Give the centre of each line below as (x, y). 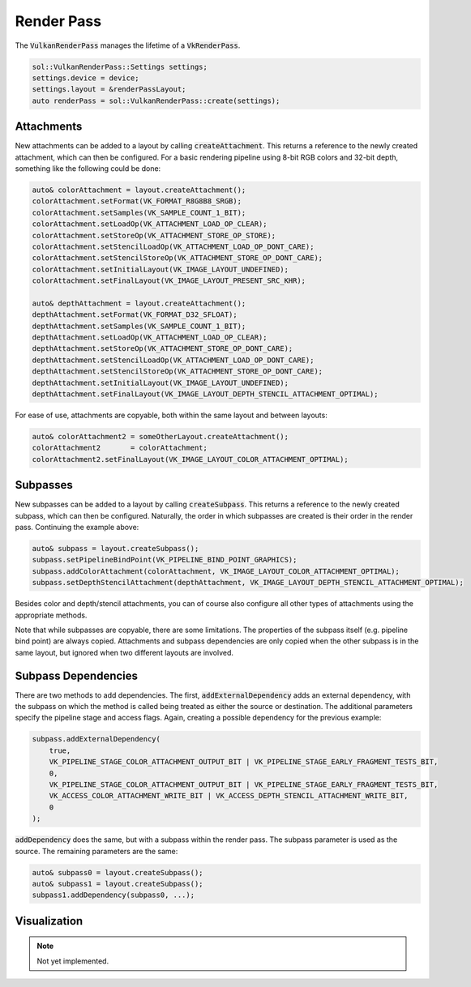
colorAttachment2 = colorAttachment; (120, 448)
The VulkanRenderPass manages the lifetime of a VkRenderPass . (128, 45)
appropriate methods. (51, 615)
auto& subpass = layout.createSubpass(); (116, 549)
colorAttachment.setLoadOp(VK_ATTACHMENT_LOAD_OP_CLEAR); (150, 224)
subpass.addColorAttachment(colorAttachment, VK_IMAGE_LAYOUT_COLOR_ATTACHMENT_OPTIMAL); (216, 571)
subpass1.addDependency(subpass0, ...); (113, 895)
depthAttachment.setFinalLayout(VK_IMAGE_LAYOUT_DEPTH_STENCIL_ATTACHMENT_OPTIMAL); (205, 394)
